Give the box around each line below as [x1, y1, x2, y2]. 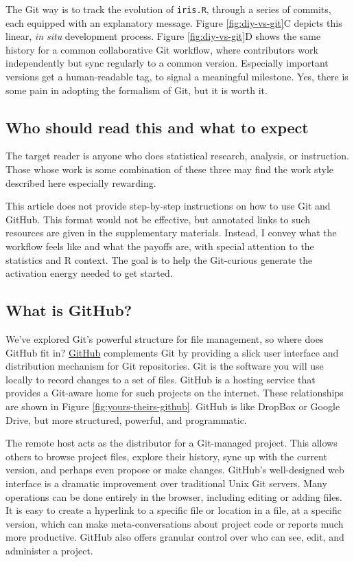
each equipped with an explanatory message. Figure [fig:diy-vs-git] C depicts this [5, 15, 342, 30]
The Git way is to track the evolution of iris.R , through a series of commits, [5, 2, 331, 16]
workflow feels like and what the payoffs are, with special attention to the [5, 238, 314, 253]
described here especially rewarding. [5, 175, 156, 190]
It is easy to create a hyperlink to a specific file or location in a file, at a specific [5, 503, 342, 517]
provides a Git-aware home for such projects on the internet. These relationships [5, 385, 344, 400]
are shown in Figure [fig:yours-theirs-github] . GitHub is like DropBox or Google [5, 398, 340, 413]
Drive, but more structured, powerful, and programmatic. [5, 412, 247, 427]
